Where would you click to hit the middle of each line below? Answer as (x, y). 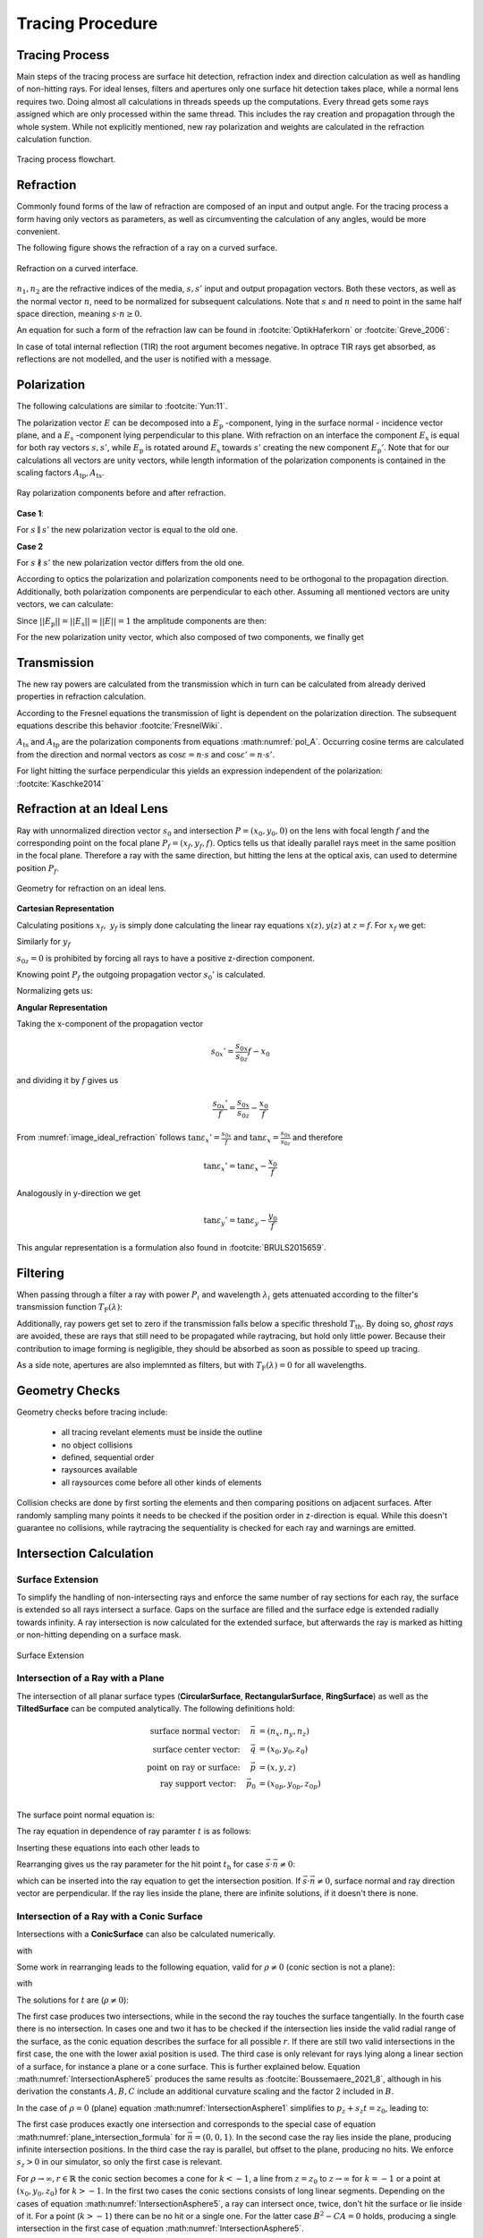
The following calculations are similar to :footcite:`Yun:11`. (122, 406)
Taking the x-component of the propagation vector (110, 1024)
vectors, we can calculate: (65, 604)
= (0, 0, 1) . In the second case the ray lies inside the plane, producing (322, 2137)
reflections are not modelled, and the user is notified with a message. (144, 359)
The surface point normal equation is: (86, 1815)
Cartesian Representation (65, 909)
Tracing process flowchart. (66, 159)
